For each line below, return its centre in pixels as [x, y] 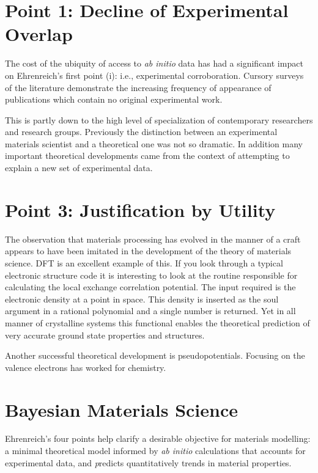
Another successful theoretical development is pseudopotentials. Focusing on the [155, 355]
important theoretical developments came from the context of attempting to [147, 156]
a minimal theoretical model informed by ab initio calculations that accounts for [155, 451]
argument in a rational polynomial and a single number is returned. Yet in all [150, 311]
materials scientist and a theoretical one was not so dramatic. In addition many [154, 143]
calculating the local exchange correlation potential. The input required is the [150, 287]
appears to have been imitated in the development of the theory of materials [148, 251]
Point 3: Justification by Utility [140, 209]
